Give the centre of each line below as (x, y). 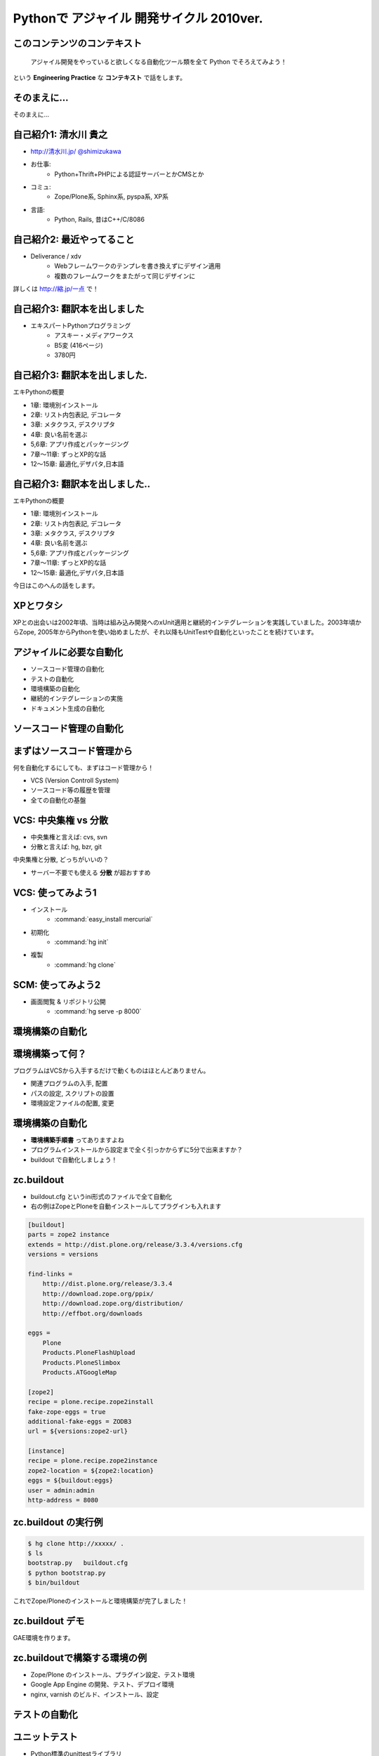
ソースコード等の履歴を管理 (71, 790)
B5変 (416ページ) (79, 345)
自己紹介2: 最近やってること (74, 239)
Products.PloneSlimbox (81, 1362)
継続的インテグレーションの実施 (77, 698)
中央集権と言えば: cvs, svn (69, 837)
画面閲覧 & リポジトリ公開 (68, 1002)
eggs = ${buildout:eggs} (71, 1481)
